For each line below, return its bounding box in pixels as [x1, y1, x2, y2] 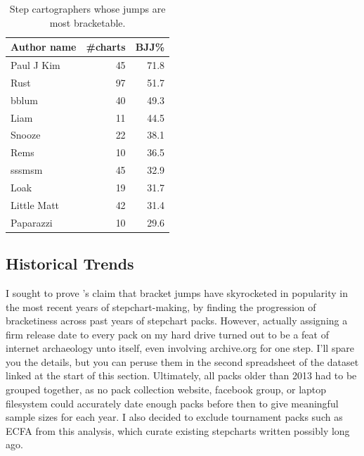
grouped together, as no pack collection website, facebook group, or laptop [6, 382, 327, 397]
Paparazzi [11, 215, 53, 229]
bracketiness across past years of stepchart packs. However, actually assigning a [6, 313, 348, 328]
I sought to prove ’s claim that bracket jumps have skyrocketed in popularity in [6, 285, 348, 300]
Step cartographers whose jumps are [9, 1, 166, 15]
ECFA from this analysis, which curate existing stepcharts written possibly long [6, 423, 350, 438]
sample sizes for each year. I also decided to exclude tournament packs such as [6, 410, 343, 424]
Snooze [11, 127, 41, 142]
